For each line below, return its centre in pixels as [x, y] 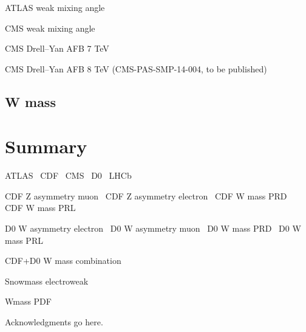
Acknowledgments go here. [54, 322]
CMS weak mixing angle [50, 28]
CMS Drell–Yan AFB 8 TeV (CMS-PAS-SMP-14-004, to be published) [136, 68]
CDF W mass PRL [40, 208]
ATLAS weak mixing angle [55, 7]
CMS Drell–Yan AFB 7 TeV [57, 48]
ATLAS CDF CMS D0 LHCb [68, 175]
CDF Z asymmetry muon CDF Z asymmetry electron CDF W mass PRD [146, 195]
